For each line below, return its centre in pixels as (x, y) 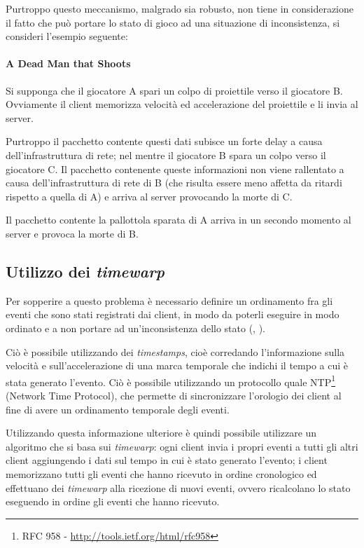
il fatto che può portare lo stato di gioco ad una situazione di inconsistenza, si (173, 22)
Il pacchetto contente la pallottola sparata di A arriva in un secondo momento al (178, 220)
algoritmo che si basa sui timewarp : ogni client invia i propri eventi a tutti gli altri (182, 446)
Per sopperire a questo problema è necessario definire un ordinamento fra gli (169, 300)
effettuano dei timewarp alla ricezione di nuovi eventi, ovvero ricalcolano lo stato (178, 487)
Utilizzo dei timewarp (85, 271)
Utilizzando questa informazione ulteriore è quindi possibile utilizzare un (161, 433)
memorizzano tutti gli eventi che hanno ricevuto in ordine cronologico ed (161, 473)
